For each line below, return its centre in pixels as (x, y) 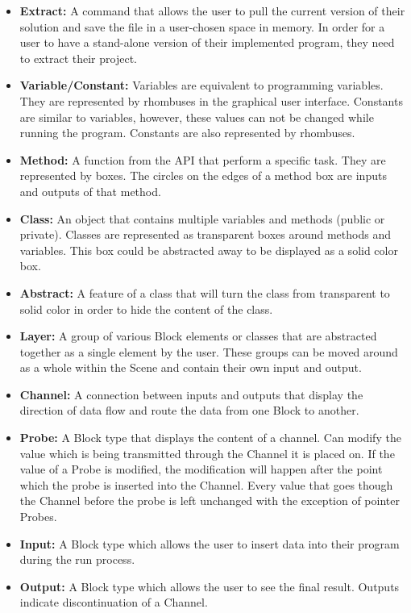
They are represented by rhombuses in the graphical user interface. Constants (211, 100)
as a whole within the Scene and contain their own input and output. (191, 367)
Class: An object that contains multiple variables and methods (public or (202, 218)
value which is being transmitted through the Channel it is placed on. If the (207, 453)
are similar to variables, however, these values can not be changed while (197, 117)
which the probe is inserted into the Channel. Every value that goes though (206, 484)
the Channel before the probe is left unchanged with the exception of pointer (210, 500)
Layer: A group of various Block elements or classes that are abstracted (198, 336)
